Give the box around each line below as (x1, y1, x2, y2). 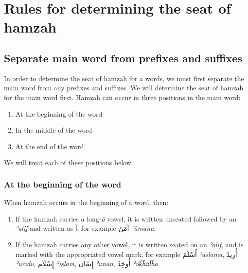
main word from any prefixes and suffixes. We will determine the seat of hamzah (4, 83, 244, 93)
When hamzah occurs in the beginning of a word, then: (4, 197, 169, 207)
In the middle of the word (15, 125, 92, 135)
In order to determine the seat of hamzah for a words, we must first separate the (4, 73, 244, 83)
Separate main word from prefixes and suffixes (4, 50, 242, 65)
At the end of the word (15, 141, 84, 151)
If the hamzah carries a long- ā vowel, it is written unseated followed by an (15, 213, 237, 223)
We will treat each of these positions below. (4, 157, 133, 168)
